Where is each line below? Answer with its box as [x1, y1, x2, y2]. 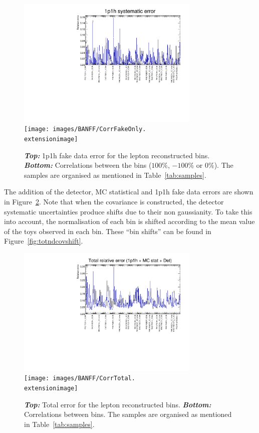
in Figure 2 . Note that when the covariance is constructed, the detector [4, 196, 224, 206]
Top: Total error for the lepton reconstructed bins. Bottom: [24, 399, 211, 409]
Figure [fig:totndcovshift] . [4, 236, 83, 246]
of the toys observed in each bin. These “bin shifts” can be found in [4, 226, 211, 236]
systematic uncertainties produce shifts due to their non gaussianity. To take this [4, 206, 252, 216]
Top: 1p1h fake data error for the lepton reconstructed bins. [24, 150, 210, 160]
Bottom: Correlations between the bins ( [24, 160, 152, 170]
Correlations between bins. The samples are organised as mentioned [24, 409, 232, 419]
